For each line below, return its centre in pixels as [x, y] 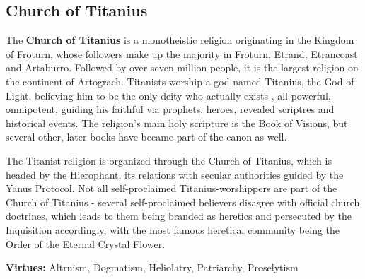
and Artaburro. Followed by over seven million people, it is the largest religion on [182, 67]
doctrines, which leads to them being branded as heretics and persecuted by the [179, 216]
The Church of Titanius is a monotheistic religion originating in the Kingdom [180, 40]
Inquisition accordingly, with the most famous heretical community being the [173, 229]
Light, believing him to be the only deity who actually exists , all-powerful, [168, 95]
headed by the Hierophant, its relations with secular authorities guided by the [175, 174]
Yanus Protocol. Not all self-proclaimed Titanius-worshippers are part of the [172, 188]
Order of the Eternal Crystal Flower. [86, 243]
